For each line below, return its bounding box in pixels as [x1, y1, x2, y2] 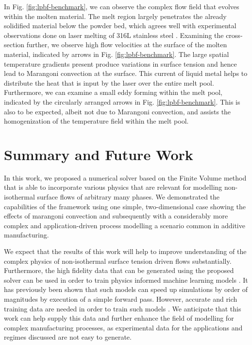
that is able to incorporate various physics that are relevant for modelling [4, 182, 222, 192]
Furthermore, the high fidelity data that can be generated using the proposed [4, 265, 234, 275]
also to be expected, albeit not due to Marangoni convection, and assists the [4, 106, 231, 116]
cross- [226, 30, 243, 40]
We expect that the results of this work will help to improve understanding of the [4, 246, 247, 256]
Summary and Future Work [4, 144, 193, 164]
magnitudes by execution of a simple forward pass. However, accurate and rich [4, 293, 237, 304]
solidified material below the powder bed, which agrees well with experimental [4, 20, 236, 31]
